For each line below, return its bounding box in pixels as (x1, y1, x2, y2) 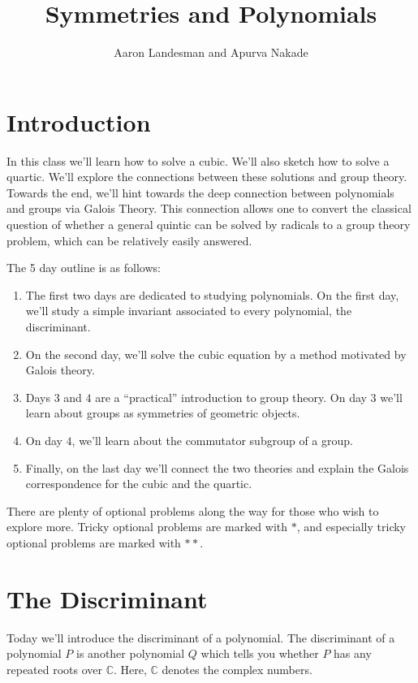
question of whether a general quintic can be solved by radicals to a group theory (6, 216, 411, 233)
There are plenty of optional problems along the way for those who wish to (6, 502, 379, 519)
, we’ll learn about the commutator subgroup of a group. (71, 431, 353, 448)
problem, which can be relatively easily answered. (6, 231, 252, 249)
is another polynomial (76, 645, 185, 662)
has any (334, 645, 372, 662)
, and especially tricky (296, 518, 406, 535)
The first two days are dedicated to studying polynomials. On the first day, (25, 286, 399, 303)
